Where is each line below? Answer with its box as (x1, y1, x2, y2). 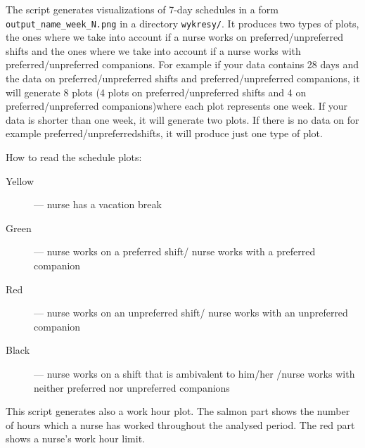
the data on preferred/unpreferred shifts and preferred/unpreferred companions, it (6, 71, 360, 86)
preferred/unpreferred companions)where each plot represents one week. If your (6, 98, 347, 113)
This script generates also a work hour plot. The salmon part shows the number (6, 404, 350, 418)
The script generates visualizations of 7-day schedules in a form (6, 2, 278, 16)
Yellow (6, 173, 34, 188)
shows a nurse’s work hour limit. (6, 431, 145, 446)
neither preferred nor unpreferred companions (34, 380, 230, 395)
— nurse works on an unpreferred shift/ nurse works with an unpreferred (34, 305, 348, 320)
